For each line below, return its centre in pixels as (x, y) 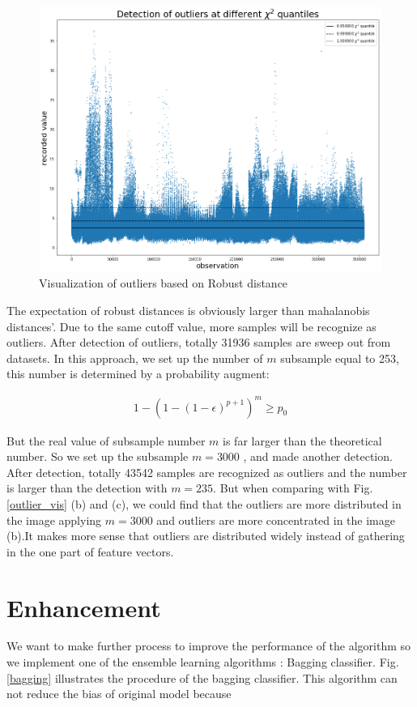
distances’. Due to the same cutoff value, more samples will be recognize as (191, 326)
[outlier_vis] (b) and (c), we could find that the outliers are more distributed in (204, 503)
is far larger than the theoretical (302, 440)
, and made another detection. (318, 456)
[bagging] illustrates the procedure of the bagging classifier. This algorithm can (202, 677)
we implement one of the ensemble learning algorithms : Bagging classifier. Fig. (203, 662)
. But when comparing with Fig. (293, 488)
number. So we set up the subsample (98, 456)
